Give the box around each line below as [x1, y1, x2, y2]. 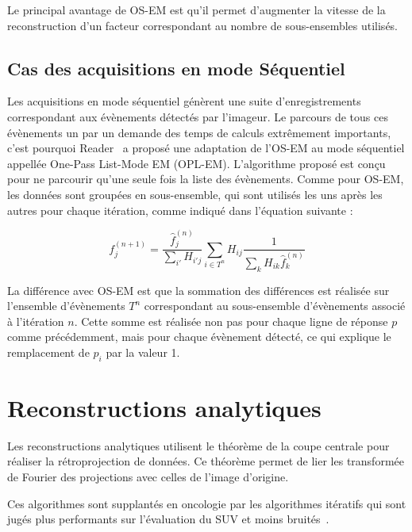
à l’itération [7, 312, 64, 329]
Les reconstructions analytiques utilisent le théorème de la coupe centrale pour [7, 437, 390, 454]
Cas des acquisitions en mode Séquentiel [7, 55, 345, 80]
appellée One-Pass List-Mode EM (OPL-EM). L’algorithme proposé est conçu [7, 155, 386, 171]
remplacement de [7, 343, 90, 360]
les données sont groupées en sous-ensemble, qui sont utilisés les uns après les [7, 186, 383, 202]
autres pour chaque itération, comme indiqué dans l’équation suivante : [7, 201, 353, 218]
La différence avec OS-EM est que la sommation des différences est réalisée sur [7, 281, 390, 298]
